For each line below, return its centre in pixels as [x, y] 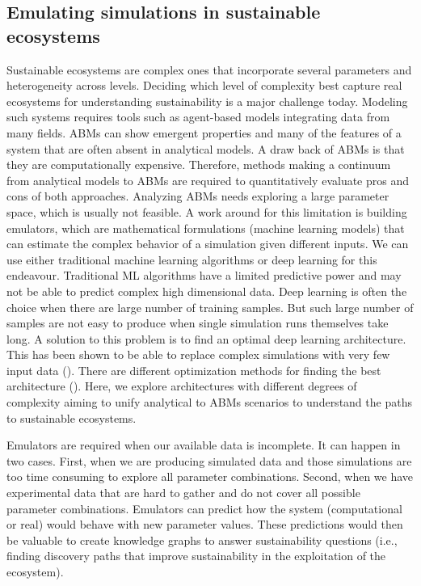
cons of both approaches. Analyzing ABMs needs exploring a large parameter [198, 196]
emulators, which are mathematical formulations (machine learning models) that [206, 228]
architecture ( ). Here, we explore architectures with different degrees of [182, 386]
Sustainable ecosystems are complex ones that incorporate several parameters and [209, 69]
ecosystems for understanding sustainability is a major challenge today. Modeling [207, 101]
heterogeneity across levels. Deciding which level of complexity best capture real [204, 85]
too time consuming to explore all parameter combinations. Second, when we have [210, 476]
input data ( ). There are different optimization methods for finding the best [194, 370]
